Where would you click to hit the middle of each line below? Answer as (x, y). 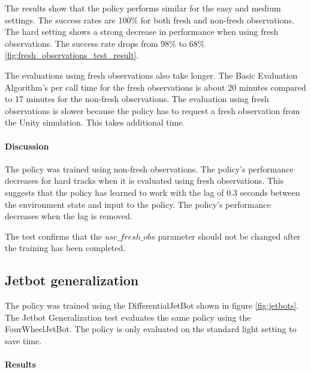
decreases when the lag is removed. (69, 216)
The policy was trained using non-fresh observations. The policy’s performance (149, 168)
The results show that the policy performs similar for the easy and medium (143, 8)
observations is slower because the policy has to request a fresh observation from (153, 110)
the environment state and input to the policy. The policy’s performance (138, 204)
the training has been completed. (65, 248)
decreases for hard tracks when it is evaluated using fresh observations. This (144, 180)
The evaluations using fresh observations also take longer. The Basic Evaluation (151, 75)
